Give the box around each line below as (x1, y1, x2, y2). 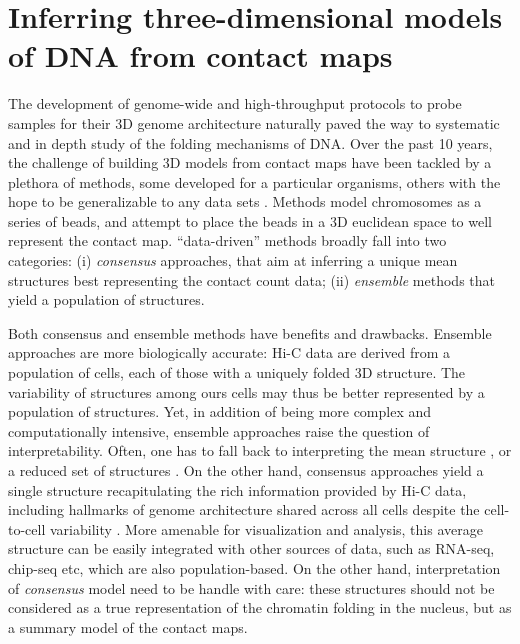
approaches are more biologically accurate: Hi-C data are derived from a (8, 342, 451, 363)
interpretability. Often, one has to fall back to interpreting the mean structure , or (8, 440, 512, 461)
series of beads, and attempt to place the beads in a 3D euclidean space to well (8, 210, 492, 231)
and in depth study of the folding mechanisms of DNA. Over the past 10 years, (8, 132, 493, 153)
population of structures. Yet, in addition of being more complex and (8, 401, 432, 422)
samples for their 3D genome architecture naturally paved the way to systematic (8, 112, 500, 133)
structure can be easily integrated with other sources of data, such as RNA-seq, (8, 538, 495, 559)
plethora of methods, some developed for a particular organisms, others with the (8, 171, 501, 192)
